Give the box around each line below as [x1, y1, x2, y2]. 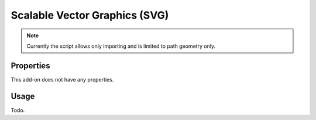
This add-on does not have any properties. [11, 76, 114, 83]
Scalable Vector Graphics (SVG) [11, 9, 169, 22]
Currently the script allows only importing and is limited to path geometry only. [26, 43, 216, 50]
